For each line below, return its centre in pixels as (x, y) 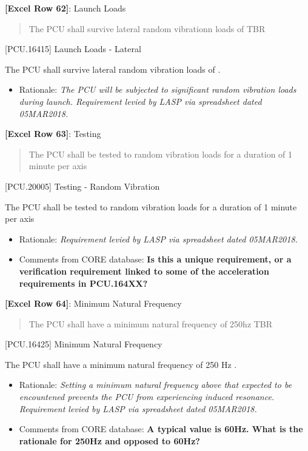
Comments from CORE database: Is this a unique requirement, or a (155, 259)
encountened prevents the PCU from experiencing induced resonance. (147, 397)
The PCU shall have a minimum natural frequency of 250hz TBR (151, 323)
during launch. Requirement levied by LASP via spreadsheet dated (140, 101)
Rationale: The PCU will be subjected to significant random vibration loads (158, 89)
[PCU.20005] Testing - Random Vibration (82, 186)
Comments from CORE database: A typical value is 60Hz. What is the (161, 429)
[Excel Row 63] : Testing (53, 134)
